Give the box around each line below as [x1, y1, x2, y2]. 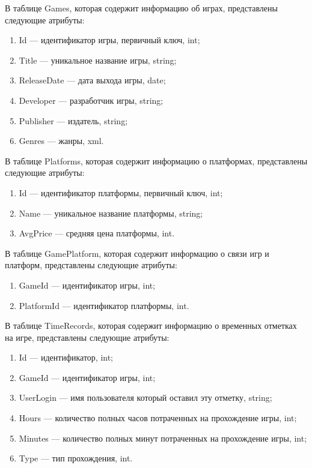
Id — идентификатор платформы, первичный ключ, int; [19, 186, 223, 199]
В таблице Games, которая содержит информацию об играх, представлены [5, 2, 278, 14]
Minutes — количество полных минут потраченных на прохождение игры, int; [19, 431, 307, 444]
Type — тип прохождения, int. [19, 452, 133, 464]
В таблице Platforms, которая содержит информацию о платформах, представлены [5, 154, 308, 167]
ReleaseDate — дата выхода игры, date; [19, 74, 166, 86]
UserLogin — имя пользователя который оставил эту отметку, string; [19, 391, 272, 404]
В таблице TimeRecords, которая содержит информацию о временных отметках [5, 319, 297, 332]
